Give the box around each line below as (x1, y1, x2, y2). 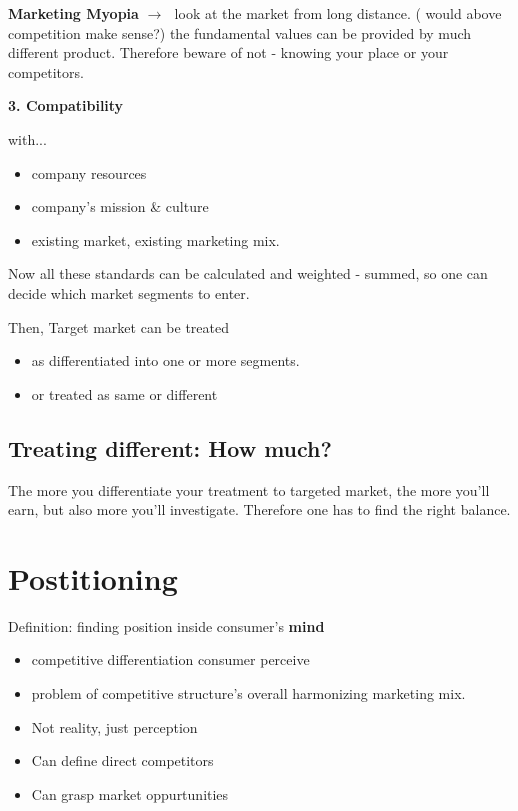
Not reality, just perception (31, 716, 198, 737)
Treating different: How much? (8, 432, 332, 463)
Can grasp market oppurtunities (31, 783, 229, 804)
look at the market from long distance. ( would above (174, 3, 502, 23)
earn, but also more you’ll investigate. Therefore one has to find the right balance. (8, 499, 511, 520)
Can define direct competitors (31, 750, 214, 771)
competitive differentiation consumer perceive (31, 649, 310, 670)
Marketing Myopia (8, 3, 139, 23)
